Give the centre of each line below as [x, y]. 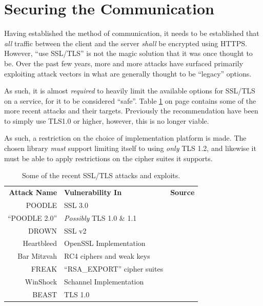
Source [183, 192]
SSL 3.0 [76, 205]
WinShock [41, 281]
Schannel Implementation [104, 281]
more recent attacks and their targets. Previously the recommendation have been [131, 111]
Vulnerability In [93, 192]
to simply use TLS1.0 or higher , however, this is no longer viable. [107, 120]
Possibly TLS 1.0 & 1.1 [100, 217]
